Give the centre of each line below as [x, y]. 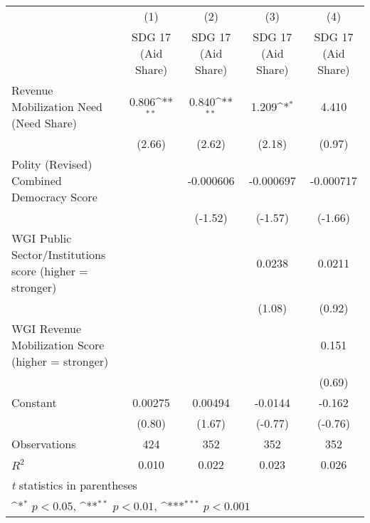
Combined [37, 180]
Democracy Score [54, 197]
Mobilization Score [58, 345]
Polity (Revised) [52, 164]
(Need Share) [44, 123]
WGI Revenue [47, 328]
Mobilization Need [57, 106]
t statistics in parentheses [74, 485]
